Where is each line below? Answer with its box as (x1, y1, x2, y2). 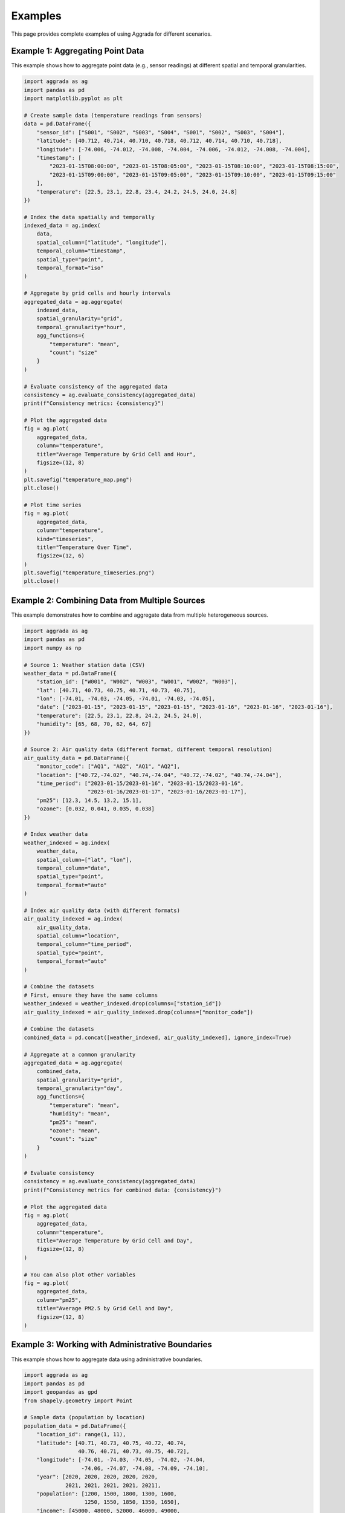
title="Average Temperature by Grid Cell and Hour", (36, 451, 196, 458)
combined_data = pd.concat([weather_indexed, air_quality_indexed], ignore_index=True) (24, 1034, 292, 1041)
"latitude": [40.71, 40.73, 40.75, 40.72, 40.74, (36, 1439, 187, 1446)
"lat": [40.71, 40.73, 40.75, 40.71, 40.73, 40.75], (36, 687, 196, 694)
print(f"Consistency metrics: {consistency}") (24, 400, 164, 407)
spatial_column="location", (36, 933, 120, 939)
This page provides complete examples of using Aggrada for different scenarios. (11, 30, 212, 38)
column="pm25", (36, 1296, 82, 1304)
